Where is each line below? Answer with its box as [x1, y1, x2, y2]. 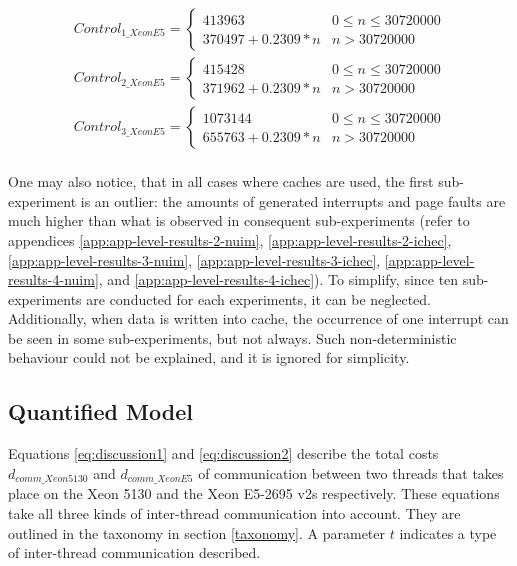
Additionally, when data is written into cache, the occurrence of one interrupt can [8, 308, 509, 329]
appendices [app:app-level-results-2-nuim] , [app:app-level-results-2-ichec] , [8, 229, 452, 250]
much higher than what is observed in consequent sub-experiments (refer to [8, 210, 470, 231]
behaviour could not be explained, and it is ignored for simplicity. [8, 347, 410, 368]
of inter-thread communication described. [8, 542, 261, 563]
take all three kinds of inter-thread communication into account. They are [8, 502, 461, 523]
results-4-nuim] [8, 269, 99, 290]
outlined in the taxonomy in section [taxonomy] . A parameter [8, 522, 386, 543]
